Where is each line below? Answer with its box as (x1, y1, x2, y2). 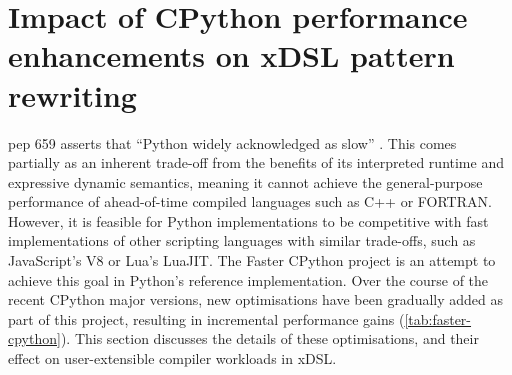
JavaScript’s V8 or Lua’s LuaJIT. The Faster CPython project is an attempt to (8, 250, 496, 271)
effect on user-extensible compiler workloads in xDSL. (8, 348, 337, 369)
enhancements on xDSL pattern (8, 35, 455, 76)
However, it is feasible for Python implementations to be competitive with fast (8, 210, 489, 231)
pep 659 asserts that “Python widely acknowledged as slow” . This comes (8, 132, 457, 153)
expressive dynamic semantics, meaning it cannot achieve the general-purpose (8, 171, 483, 192)
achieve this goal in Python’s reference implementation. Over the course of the (8, 269, 489, 290)
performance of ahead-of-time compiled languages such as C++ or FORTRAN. (8, 191, 492, 212)
